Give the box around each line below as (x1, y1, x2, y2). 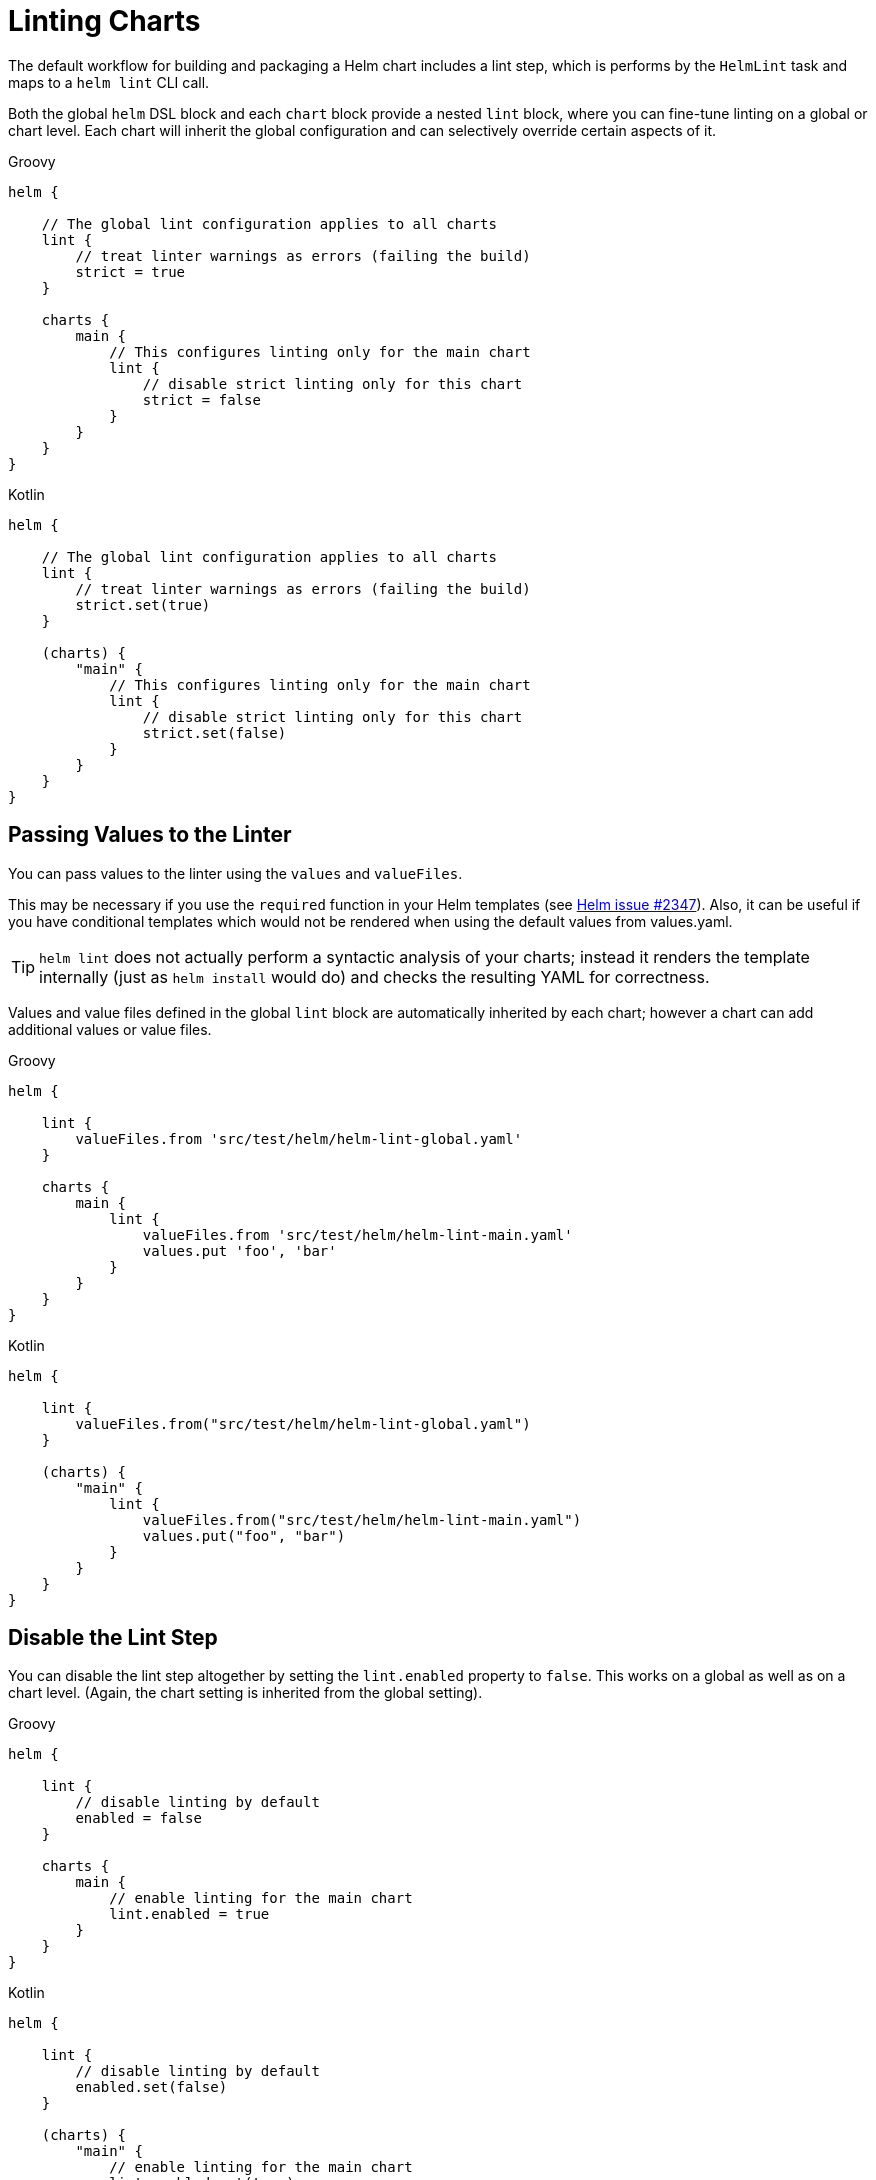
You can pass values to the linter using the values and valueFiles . (8, 864, 463, 882)
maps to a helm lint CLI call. (8, 73, 210, 91)
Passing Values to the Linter (8, 822, 292, 848)
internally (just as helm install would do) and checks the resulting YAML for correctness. (39, 966, 710, 987)
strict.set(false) (142, 724, 287, 741)
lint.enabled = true (109, 1906, 270, 1923)
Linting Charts (8, 4, 201, 38)
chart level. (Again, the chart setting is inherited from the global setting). (8, 1684, 483, 1702)
